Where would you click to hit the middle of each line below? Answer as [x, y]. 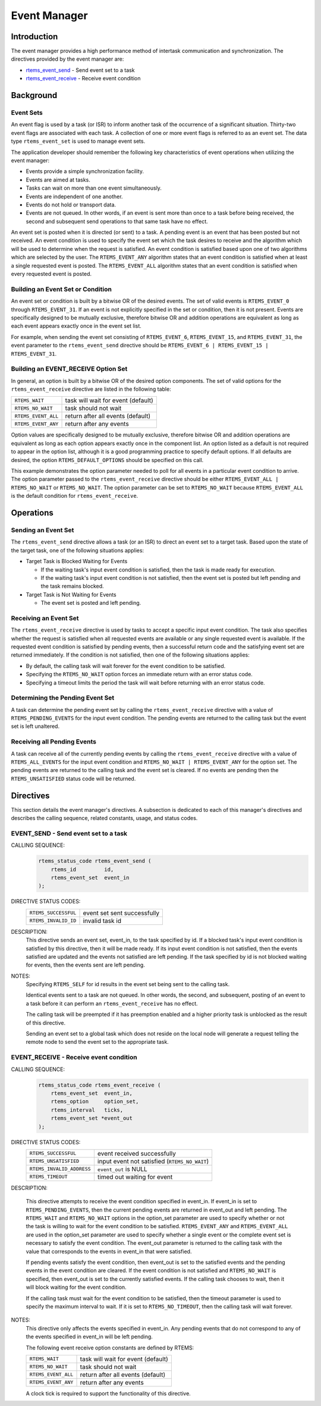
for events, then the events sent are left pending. [85, 965]
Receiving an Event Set [45, 618]
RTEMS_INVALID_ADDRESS [60, 1169]
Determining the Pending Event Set [63, 698]
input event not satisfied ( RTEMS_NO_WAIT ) [153, 1161]
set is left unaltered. [35, 726]
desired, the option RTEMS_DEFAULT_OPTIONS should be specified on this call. [107, 460]
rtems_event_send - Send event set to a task [80, 70]
